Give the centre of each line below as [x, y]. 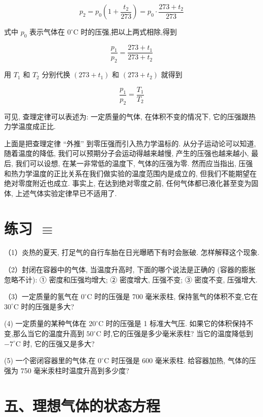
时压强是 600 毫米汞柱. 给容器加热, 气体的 [180, 360]
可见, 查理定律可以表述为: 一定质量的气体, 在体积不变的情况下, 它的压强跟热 [130, 116]
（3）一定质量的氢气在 [41, 296]
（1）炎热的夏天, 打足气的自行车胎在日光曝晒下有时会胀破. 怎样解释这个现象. [132, 252]
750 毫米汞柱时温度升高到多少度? [75, 370]
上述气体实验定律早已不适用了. [66, 193]
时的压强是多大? [48, 306]
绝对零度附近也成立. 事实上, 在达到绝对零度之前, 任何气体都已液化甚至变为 [128, 183]
